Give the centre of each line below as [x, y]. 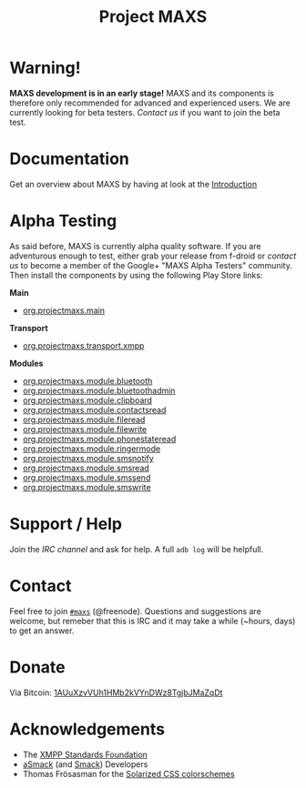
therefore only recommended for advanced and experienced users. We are [150, 103]
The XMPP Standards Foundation [85, 754]
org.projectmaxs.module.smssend [87, 477]
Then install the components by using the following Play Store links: [136, 275]
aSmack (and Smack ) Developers [85, 764]
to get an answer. [42, 631]
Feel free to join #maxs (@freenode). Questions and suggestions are [135, 611]
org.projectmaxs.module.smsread [86, 468]
